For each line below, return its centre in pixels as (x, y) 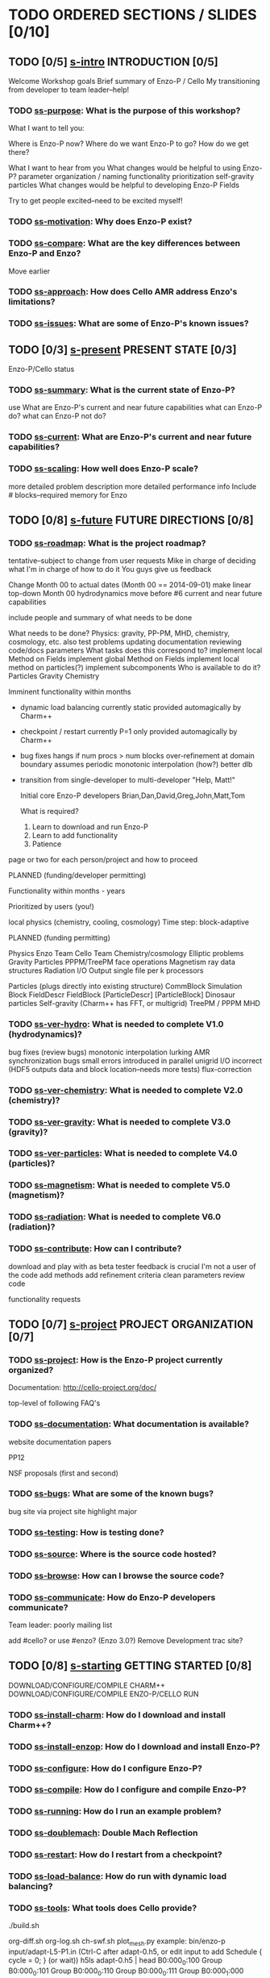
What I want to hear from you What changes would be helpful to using (125, 168)
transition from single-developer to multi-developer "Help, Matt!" (128, 780)
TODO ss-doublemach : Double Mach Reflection (103, 1833)
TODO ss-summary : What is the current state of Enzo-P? (122, 390)
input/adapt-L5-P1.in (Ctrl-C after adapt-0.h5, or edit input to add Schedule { (135, 1952)
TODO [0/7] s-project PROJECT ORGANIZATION (131, 1324)
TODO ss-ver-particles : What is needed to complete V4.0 (123, 1154)
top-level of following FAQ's (54, 1403)
